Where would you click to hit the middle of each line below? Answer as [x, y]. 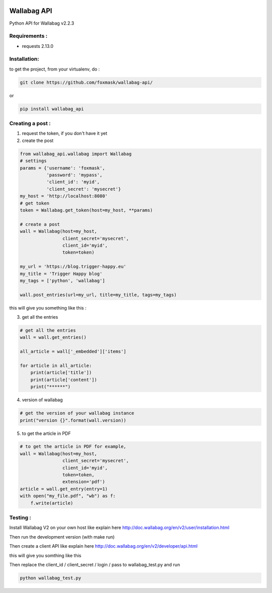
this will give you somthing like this [45, 555]
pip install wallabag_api [52, 109]
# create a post [40, 224]
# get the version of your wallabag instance [77, 413]
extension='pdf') [84, 482]
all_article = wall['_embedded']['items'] [73, 352]
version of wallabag [42, 400]
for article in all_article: [56, 365]
